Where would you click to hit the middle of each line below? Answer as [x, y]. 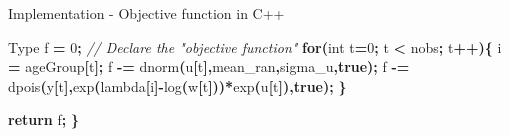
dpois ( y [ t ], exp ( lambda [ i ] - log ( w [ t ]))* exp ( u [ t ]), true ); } [177, 85]
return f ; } [43, 119]
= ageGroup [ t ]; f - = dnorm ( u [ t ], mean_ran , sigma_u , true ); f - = [209, 66]
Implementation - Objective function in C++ [146, 13]
